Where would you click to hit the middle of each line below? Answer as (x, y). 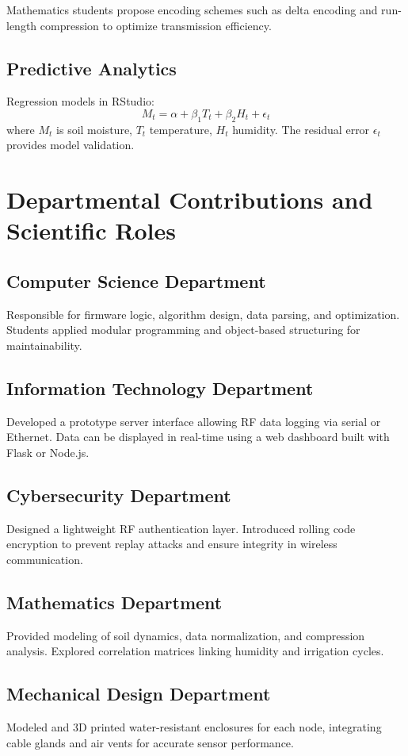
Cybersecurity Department (119, 495)
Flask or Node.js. (48, 452)
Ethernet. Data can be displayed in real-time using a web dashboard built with (198, 437)
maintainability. (44, 345)
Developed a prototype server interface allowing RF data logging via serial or (194, 421)
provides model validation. (71, 145)
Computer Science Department (136, 280)
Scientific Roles (91, 230)
